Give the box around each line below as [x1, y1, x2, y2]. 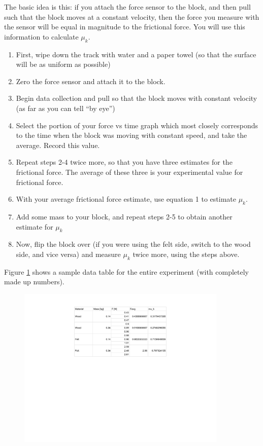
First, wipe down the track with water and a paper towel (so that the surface [16, 49, 256, 59]
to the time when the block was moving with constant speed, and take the [16, 130, 247, 140]
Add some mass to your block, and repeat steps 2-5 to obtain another [16, 211, 233, 221]
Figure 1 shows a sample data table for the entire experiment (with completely [4, 266, 249, 277]
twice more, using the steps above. [133, 248, 240, 259]
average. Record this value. [16, 139, 100, 150]
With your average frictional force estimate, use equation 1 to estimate [16, 194, 236, 204]
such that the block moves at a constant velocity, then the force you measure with [4, 11, 259, 22]
